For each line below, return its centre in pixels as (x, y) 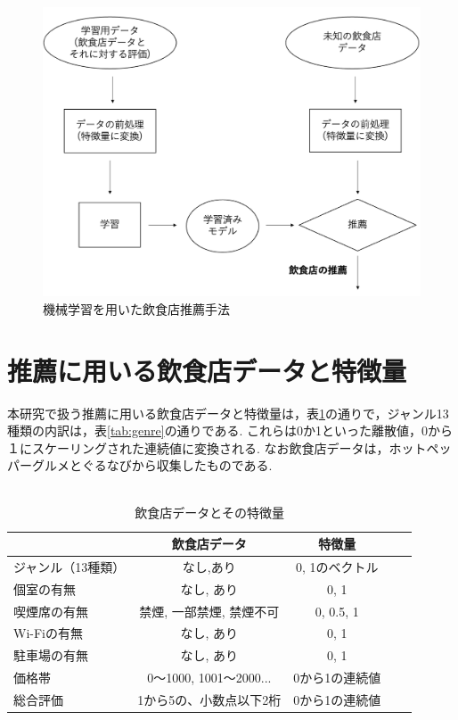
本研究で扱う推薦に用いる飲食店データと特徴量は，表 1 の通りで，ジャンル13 (228, 413)
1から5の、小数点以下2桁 (209, 699)
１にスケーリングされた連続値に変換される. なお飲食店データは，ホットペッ (229, 447)
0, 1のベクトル (337, 566)
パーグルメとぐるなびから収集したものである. (140, 465)
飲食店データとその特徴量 (209, 513)
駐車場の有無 (51, 655)
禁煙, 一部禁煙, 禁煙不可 (209, 611)
